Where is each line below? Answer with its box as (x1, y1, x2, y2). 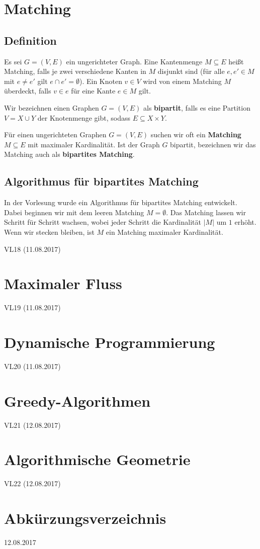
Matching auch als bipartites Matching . (4, 149, 135, 159)
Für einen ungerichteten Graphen (4, 129, 107, 140)
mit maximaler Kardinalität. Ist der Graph (28, 139, 160, 149)
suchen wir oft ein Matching (150, 129, 241, 140)
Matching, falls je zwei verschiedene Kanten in (4, 66, 146, 76)
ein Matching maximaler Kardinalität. (106, 226, 223, 237)
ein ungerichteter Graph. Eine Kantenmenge (66, 56, 203, 66)
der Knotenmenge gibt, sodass (37, 112, 130, 123)
